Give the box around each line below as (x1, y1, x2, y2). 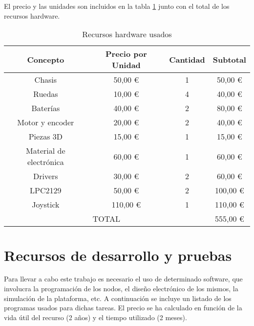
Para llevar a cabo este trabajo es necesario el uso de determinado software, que (4, 274, 243, 284)
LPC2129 (30, 185, 62, 196)
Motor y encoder (17, 116, 74, 128)
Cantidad (169, 53, 205, 65)
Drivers (33, 170, 58, 182)
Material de (26, 145, 65, 157)
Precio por (106, 48, 147, 60)
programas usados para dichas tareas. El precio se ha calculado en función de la (4, 303, 242, 313)
